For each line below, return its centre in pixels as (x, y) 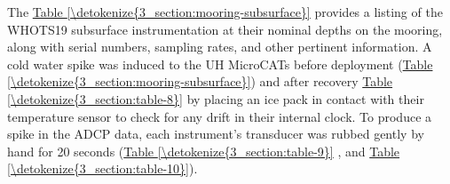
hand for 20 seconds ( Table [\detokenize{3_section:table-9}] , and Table (204, 151)
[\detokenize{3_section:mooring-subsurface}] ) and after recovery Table (200, 81)
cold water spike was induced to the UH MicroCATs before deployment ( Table (220, 64)
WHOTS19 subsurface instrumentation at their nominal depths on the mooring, (225, 29)
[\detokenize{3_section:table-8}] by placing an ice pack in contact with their (216, 98)
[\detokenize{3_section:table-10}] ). (103, 168)
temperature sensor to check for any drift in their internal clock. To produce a (220, 116)
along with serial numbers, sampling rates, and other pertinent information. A (220, 47)
